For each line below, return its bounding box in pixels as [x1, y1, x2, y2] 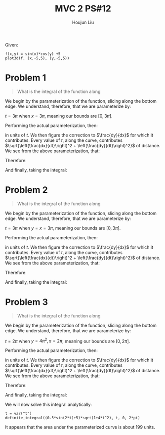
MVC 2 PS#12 [55, 3, 111, 14]
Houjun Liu [72, 19, 94, 25]
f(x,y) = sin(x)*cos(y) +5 [5, 51, 61, 56]
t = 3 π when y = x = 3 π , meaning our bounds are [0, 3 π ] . [5, 225, 121, 231]
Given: [5, 42, 18, 47]
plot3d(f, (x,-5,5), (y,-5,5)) [5, 55, 70, 61]
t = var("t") [5, 411, 32, 416]
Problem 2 [5, 184, 48, 196]
